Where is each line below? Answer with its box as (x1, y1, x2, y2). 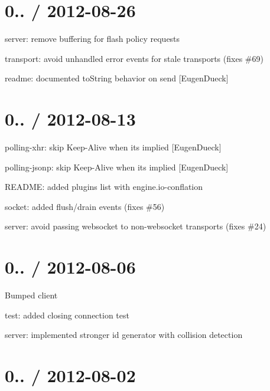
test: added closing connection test (5, 308, 129, 321)
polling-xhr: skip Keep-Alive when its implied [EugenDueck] (5, 141, 222, 153)
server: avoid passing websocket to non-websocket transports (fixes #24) (5, 220, 266, 232)
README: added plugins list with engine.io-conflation (5, 180, 203, 193)
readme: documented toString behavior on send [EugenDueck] (5, 72, 229, 84)
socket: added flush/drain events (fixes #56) (5, 200, 165, 212)
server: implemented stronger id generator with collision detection (5, 328, 243, 341)
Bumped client (5, 289, 58, 301)
